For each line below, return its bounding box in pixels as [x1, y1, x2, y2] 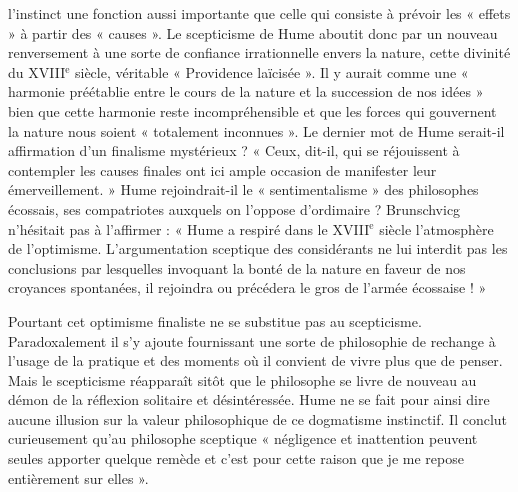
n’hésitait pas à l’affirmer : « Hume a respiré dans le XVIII [8, 218, 370, 239]
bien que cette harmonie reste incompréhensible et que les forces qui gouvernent [8, 100, 497, 121]
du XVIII [8, 61, 66, 82]
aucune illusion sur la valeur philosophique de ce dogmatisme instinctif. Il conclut [8, 408, 508, 429]
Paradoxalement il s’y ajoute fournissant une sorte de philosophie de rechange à [8, 330, 496, 351]
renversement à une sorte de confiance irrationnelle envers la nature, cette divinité [8, 42, 511, 63]
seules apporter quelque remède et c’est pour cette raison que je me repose [8, 448, 464, 469]
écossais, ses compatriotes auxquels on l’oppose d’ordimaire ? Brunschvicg [8, 198, 461, 219]
